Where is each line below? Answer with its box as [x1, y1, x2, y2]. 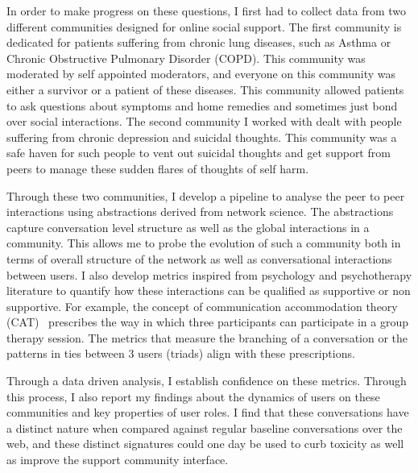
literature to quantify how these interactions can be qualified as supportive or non [6, 282, 411, 299]
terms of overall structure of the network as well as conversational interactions [6, 250, 392, 267]
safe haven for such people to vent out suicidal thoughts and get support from [6, 144, 391, 161]
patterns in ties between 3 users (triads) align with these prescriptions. [6, 345, 355, 362]
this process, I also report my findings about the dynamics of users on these [6, 388, 380, 405]
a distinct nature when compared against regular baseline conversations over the [6, 419, 403, 436]
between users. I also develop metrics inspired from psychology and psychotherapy [6, 266, 412, 283]
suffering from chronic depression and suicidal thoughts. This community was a [6, 128, 397, 145]
